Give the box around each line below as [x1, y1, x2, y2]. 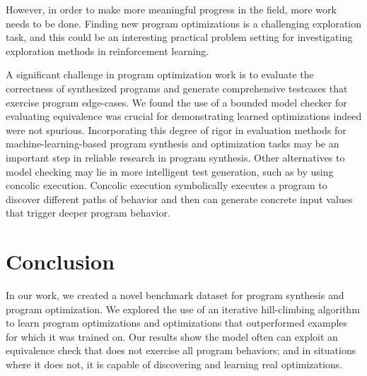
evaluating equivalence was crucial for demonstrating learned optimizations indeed [6, 109, 362, 123]
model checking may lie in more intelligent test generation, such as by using [6, 164, 334, 178]
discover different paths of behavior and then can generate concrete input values [6, 191, 353, 206]
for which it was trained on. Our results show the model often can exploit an [6, 329, 338, 344]
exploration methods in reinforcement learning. [6, 43, 209, 58]
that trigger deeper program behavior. [6, 205, 170, 220]
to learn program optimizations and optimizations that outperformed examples [6, 315, 348, 330]
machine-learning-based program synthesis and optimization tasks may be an [6, 136, 339, 151]
